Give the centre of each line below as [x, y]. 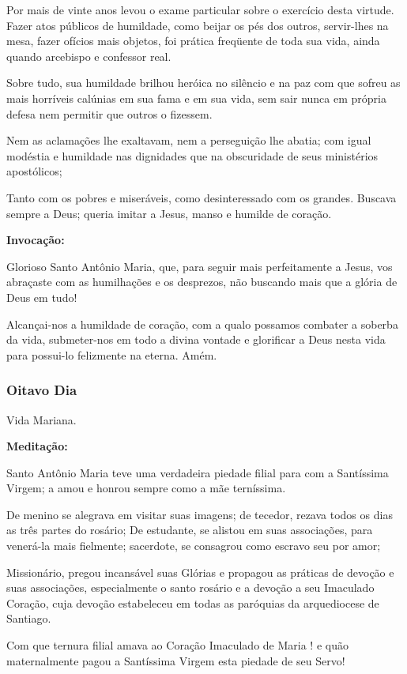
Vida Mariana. [41, 419]
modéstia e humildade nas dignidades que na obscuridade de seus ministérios [192, 155]
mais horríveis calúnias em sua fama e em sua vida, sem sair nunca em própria [196, 98]
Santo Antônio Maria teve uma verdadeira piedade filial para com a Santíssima [198, 472]
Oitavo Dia [42, 390]
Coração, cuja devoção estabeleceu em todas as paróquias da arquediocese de [193, 602]
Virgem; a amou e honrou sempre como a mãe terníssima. [146, 488]
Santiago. [29, 618]
